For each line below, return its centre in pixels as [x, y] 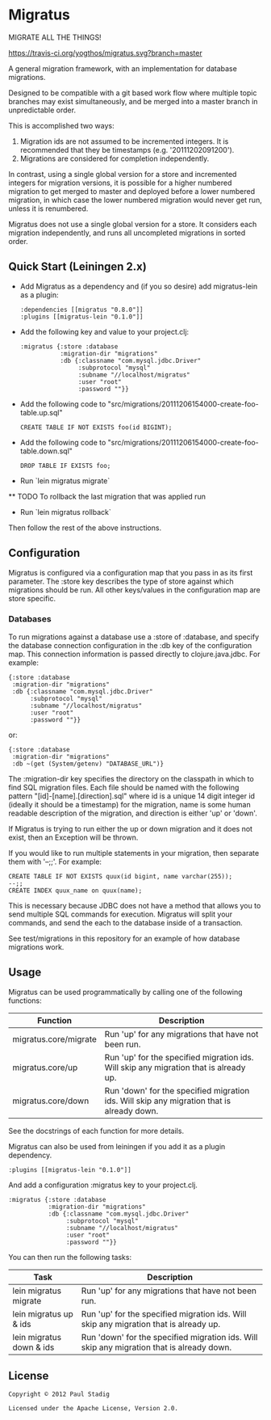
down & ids [33, 1347]
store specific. [32, 598]
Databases [30, 619]
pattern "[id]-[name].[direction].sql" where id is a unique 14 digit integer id [132, 796]
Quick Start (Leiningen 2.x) [77, 267]
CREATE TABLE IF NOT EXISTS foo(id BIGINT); [96, 427]
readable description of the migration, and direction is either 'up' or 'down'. [133, 813]
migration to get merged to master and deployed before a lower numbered [132, 191]
